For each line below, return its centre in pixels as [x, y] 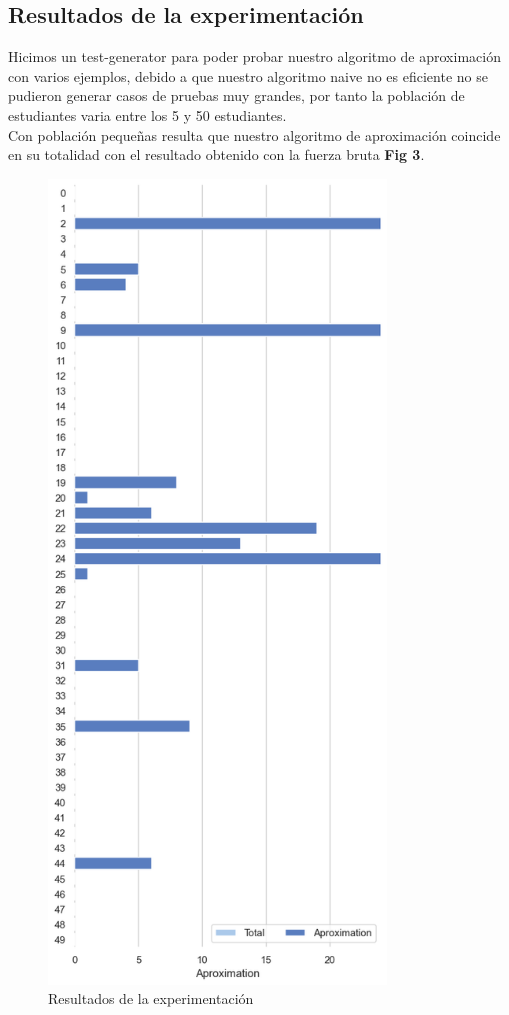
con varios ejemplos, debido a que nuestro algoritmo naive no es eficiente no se [248, 75]
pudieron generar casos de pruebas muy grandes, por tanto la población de [236, 95]
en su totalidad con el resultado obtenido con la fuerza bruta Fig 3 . [216, 154]
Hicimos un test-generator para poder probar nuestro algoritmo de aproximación [254, 56]
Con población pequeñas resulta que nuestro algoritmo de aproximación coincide [254, 134]
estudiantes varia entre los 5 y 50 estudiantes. [147, 114]
